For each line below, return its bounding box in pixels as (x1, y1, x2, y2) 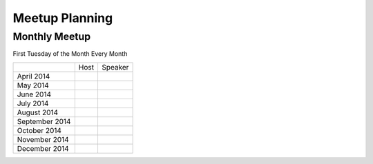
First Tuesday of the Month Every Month (12, 50, 128, 58)
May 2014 (17, 80, 50, 90)
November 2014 (17, 134, 69, 144)
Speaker (102, 62, 129, 72)
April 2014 (17, 71, 50, 81)
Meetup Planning (12, 10, 113, 25)
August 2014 (17, 107, 59, 117)
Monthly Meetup (12, 30, 91, 43)
